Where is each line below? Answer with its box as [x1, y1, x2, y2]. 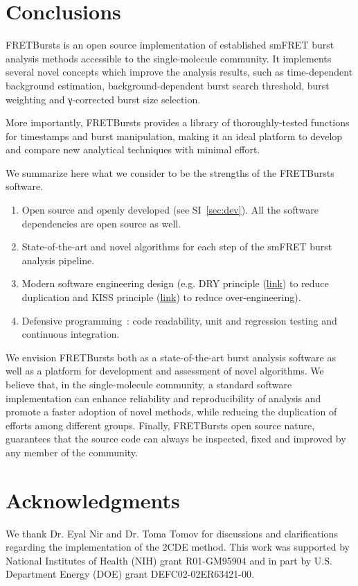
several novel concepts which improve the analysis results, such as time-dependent [6, 64, 353, 79]
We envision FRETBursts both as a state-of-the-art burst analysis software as [6, 350, 336, 364]
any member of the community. [6, 445, 138, 459]
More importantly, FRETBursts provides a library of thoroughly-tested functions [6, 115, 350, 130]
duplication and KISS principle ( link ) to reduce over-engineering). [21, 290, 301, 304]
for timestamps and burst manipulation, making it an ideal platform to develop [6, 128, 343, 143]
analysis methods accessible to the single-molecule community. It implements [6, 51, 332, 65]
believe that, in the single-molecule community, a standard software [6, 377, 292, 391]
